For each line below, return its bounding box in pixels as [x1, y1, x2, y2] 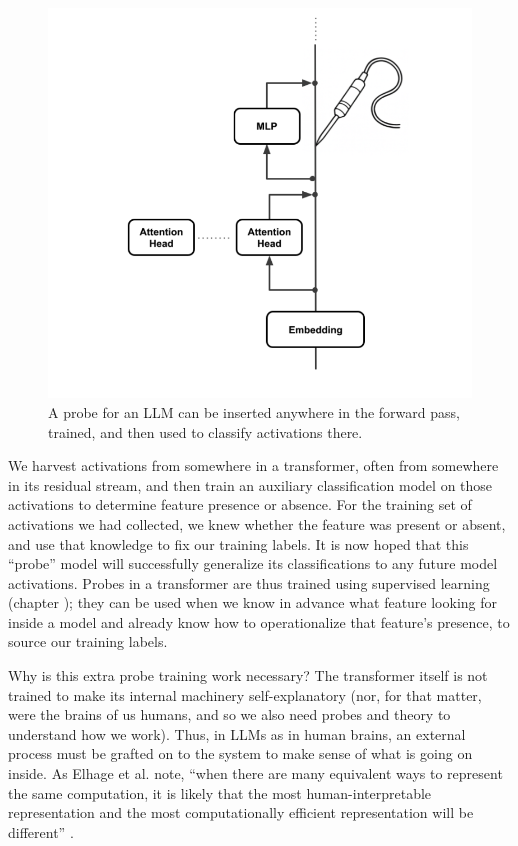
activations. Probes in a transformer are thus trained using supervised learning [8, 572, 490, 593]
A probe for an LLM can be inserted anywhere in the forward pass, [48, 401, 460, 422]
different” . [8, 821, 74, 842]
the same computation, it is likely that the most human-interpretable [8, 782, 432, 803]
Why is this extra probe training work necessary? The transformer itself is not [8, 665, 488, 686]
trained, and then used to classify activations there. [48, 421, 363, 442]
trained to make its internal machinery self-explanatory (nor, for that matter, [8, 684, 482, 705]
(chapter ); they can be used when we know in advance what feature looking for [8, 592, 498, 613]
